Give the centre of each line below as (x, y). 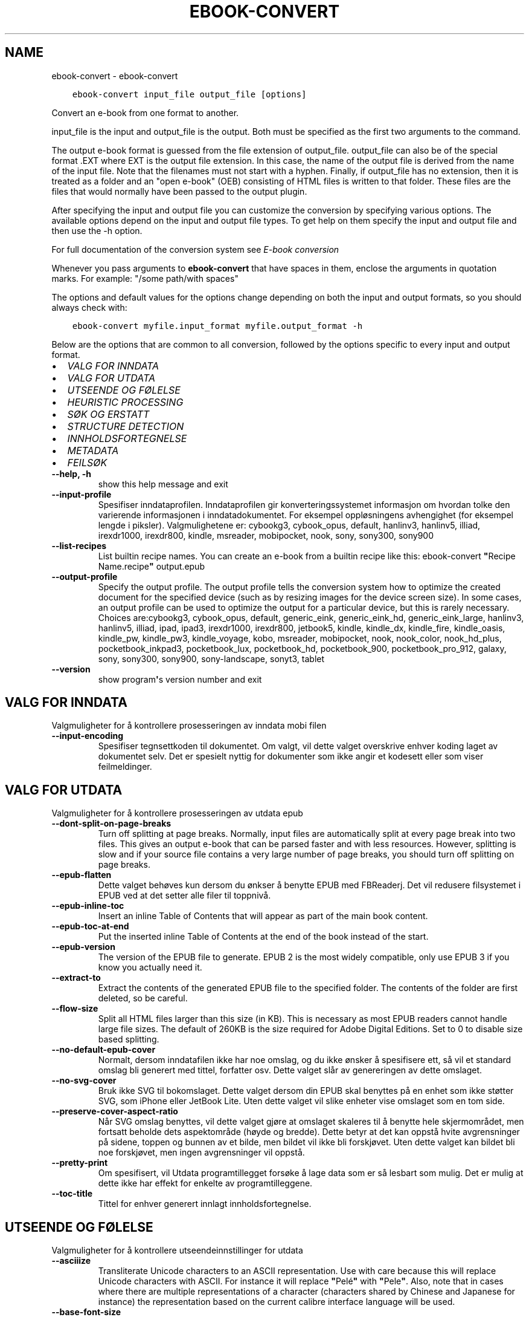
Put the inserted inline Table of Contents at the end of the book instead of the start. (263, 937)
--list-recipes (79, 545)
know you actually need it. (150, 967)
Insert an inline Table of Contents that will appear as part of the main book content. (263, 916)
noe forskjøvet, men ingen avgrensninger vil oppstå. (201, 1153)
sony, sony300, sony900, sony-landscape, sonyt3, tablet (211, 658)
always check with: (89, 307)
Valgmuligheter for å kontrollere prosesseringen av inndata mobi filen (189, 726)
